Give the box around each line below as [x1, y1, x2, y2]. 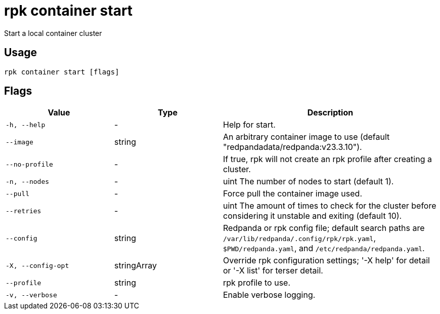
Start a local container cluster [4, 28, 102, 37]
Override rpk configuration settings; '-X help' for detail [223, 255, 430, 266]
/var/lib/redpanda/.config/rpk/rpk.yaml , [223, 233, 376, 244]
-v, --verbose [6, 291, 57, 299]
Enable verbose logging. [223, 290, 316, 300]
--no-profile [6, 160, 53, 168]
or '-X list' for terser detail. [223, 265, 323, 276]
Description [307, 107, 354, 118]
